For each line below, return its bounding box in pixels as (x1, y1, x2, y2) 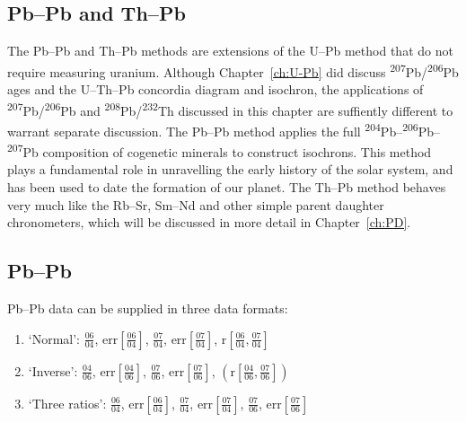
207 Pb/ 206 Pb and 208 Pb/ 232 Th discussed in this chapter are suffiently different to (7, 98, 453, 119)
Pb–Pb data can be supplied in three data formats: (7, 298, 288, 317)
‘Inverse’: (28, 361, 78, 380)
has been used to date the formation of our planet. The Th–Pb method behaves (7, 177, 446, 196)
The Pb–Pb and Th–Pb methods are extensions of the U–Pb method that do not (7, 41, 453, 60)
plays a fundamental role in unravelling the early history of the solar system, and (7, 160, 453, 179)
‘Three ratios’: (28, 393, 107, 412)
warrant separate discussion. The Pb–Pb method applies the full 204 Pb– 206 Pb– (7, 119, 441, 140)
